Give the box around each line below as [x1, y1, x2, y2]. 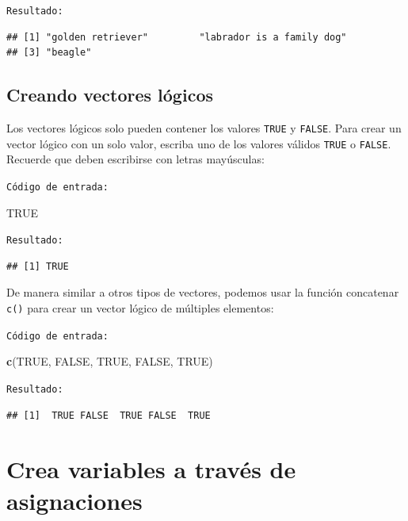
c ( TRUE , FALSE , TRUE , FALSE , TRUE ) [6, 353, 213, 370]
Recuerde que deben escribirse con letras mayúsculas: [6, 151, 265, 167]
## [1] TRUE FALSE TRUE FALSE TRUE [6, 409, 211, 421]
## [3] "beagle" [6, 47, 92, 59]
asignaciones [6, 484, 143, 516]
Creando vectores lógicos [6, 82, 213, 107]
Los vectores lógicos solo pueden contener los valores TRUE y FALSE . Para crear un [6, 120, 402, 136]
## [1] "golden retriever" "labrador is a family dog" [6, 31, 347, 43]
